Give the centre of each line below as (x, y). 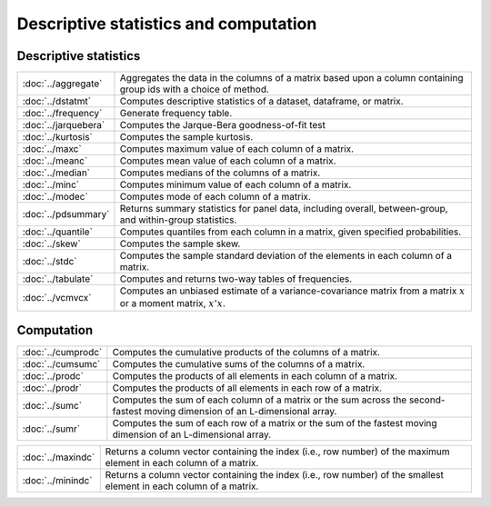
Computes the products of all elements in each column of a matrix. (255, 376)
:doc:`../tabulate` (58, 279)
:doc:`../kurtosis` (57, 137)
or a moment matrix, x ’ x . (173, 303)
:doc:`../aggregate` (62, 84)
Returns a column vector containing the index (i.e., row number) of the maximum (277, 452)
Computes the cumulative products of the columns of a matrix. (246, 353)
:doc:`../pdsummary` (66, 214)
